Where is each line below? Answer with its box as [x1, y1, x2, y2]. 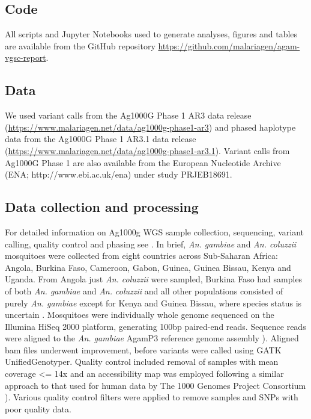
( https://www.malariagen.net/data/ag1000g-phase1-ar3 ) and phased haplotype [5, 120, 296, 133]
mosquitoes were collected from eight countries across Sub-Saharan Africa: [5, 249, 278, 262]
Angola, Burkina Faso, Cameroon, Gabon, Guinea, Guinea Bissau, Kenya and [5, 261, 291, 273]
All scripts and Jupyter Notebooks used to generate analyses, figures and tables [5, 28, 298, 40]
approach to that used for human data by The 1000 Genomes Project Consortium [5, 379, 306, 391]
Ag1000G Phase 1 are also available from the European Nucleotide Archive [5, 156, 281, 169]
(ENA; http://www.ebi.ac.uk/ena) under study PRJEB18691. [5, 168, 232, 181]
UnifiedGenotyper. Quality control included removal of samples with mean [5, 355, 279, 368]
